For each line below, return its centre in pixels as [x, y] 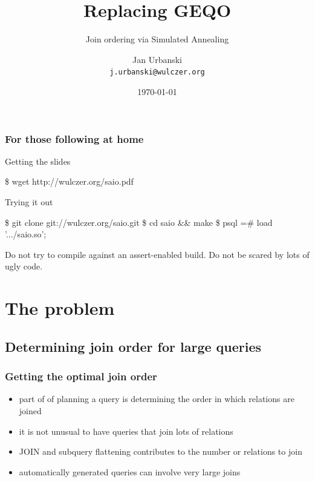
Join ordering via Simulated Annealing [157, 39]
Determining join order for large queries [133, 346]
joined [30, 410]
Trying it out [29, 202]
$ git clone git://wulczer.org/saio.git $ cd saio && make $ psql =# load [139, 222]
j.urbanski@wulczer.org [157, 72]
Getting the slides [38, 161]
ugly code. [24, 266]
